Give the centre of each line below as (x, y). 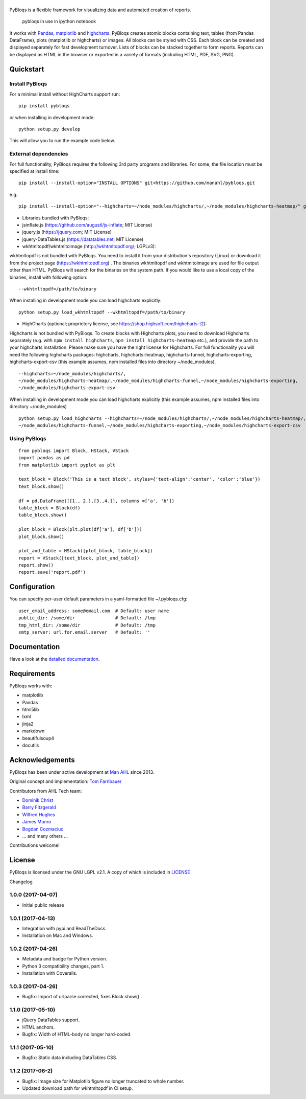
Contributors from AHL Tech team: (46, 791)
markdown (33, 731)
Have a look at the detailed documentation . (55, 659)
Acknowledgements (42, 760)
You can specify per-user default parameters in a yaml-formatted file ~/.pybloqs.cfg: (98, 599)
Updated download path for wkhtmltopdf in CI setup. (78, 1088)
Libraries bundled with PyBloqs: (56, 218)
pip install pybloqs (44, 106)
